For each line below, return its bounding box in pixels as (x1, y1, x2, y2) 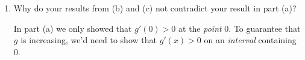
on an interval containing (204, 34, 297, 46)
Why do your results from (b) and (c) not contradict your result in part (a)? (13, 2, 297, 14)
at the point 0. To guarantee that (178, 22, 301, 34)
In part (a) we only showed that (13, 22, 132, 34)
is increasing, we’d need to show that (20, 34, 157, 46)
